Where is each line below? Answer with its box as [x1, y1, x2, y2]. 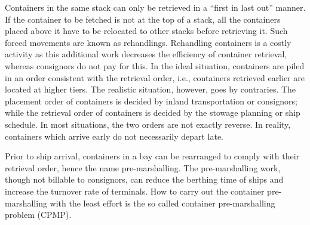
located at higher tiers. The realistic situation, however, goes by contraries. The [5, 83, 296, 95]
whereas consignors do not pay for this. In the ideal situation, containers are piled [5, 59, 305, 72]
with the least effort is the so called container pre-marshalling [50, 196, 275, 209]
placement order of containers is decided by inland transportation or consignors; [5, 94, 297, 107]
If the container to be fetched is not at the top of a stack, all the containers [5, 13, 281, 25]
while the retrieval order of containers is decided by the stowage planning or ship [5, 106, 300, 119]
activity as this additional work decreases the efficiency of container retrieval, [5, 48, 287, 60]
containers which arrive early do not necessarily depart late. [5, 130, 224, 142]
